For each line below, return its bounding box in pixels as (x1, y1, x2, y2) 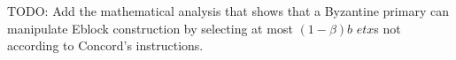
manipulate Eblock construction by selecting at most (7, 19, 293, 37)
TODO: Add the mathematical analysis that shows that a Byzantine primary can (7, 2, 449, 19)
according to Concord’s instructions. (7, 36, 204, 55)
